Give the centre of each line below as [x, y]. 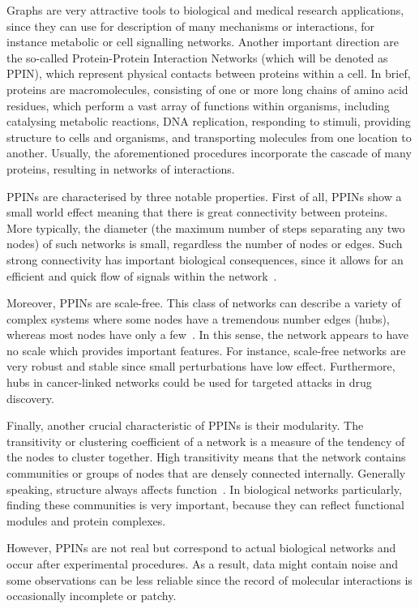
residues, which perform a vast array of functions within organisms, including [198, 105]
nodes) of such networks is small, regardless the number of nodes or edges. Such [205, 244]
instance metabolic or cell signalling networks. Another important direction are [203, 42]
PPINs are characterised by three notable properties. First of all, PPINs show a [204, 196]
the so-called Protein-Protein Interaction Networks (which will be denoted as [197, 57]
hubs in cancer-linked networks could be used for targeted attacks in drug [189, 382]
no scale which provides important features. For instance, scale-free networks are [206, 350]
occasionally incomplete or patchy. [92, 596]
